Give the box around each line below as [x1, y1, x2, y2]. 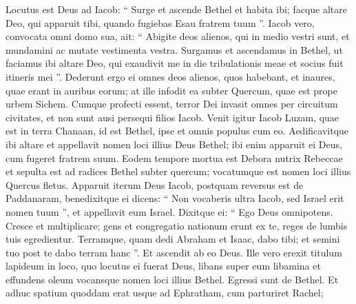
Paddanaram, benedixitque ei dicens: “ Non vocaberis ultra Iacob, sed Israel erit [6, 191, 344, 205]
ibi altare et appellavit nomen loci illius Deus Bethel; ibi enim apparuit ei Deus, [6, 136, 342, 151]
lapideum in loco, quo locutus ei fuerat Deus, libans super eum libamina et [6, 259, 321, 273]
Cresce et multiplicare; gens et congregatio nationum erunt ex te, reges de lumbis [6, 218, 348, 232]
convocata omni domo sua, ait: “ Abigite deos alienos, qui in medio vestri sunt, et [6, 29, 350, 43]
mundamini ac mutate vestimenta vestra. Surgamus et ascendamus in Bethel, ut [6, 42, 343, 57]
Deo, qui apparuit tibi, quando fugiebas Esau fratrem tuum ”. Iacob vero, [6, 15, 315, 30]
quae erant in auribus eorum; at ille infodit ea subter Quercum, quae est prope [6, 83, 337, 97]
